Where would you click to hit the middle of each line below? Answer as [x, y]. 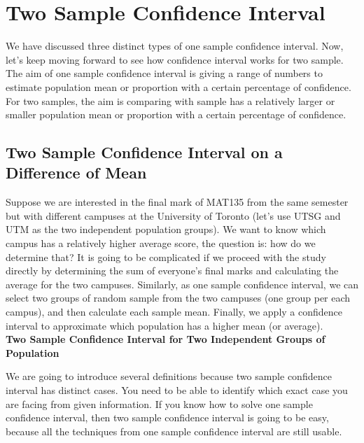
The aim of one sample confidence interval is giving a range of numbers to [164, 73]
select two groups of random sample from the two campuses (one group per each [178, 298]
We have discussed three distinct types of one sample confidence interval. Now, [175, 46]
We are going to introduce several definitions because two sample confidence [169, 376]
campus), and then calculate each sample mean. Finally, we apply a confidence [174, 312]
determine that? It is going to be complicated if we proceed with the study [166, 256]
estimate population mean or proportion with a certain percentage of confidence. [178, 86]
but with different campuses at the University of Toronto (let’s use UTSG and [173, 215]
